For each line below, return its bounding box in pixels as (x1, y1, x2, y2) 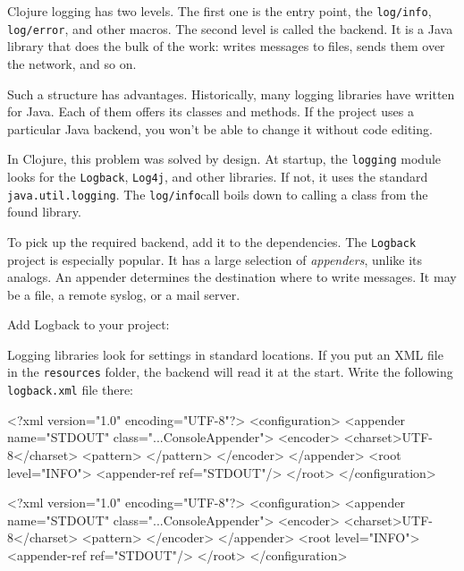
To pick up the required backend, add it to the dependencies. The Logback (7, 232, 417, 251)
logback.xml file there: (7, 380, 134, 399)
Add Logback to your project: (7, 315, 170, 334)
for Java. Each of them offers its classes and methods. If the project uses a (7, 102, 414, 121)
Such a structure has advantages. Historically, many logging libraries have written (7, 84, 455, 103)
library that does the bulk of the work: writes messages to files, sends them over (7, 37, 445, 55)
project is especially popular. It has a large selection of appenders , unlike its (7, 250, 423, 268)
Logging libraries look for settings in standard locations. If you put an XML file (7, 345, 443, 363)
